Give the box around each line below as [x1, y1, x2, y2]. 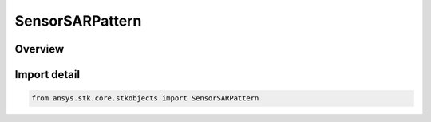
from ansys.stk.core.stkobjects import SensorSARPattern [31, 94, 259, 103]
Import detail [14, 68, 80, 81]
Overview [14, 42, 65, 56]
